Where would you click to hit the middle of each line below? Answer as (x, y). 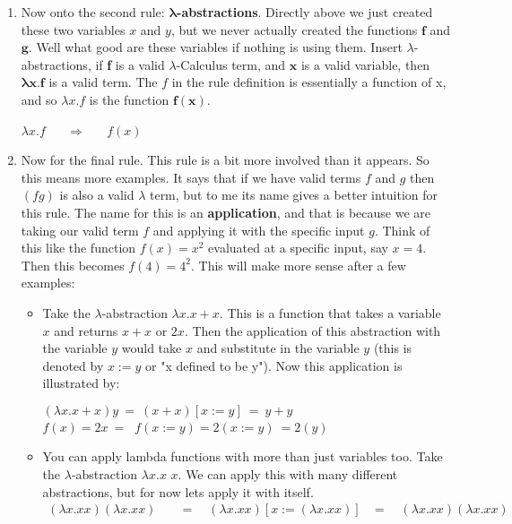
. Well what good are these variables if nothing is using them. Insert (215, 47)
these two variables (73, 29)
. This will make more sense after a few (299, 265)
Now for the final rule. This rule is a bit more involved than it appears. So (225, 160)
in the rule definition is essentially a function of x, (309, 82)
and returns (86, 330)
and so (39, 99)
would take (152, 348)
